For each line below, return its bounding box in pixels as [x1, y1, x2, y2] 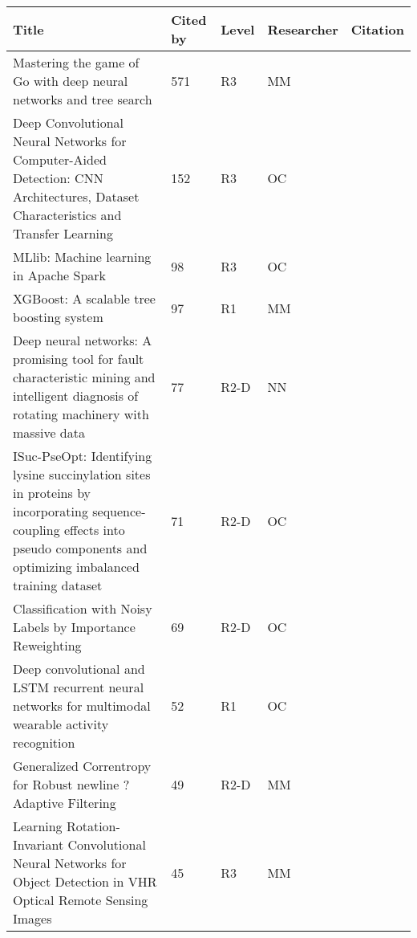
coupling [13, 520, 60, 539]
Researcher [267, 19, 338, 39]
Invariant [13, 835, 64, 854]
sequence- [92, 502, 146, 520]
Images [13, 909, 52, 928]
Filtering [67, 793, 116, 812]
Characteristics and [13, 206, 122, 224]
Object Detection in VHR [13, 872, 157, 891]
